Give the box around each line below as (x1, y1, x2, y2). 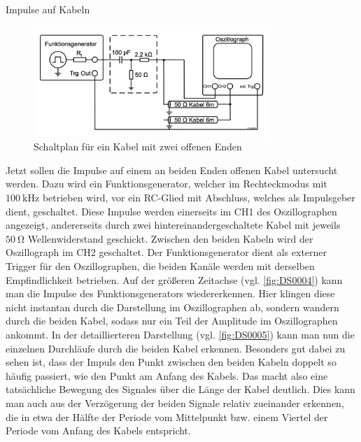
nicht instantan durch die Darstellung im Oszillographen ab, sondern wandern (6, 299, 339, 314)
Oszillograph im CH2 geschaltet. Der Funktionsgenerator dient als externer (6, 245, 327, 259)
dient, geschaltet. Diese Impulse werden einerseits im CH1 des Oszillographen (6, 204, 337, 218)
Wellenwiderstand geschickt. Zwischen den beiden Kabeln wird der (27, 231, 313, 245)
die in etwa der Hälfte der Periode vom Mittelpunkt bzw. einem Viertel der (6, 409, 328, 424)
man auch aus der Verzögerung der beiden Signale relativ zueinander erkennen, (6, 395, 344, 410)
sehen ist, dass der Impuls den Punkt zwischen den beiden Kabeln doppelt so (6, 355, 337, 369)
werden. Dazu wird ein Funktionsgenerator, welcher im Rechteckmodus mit (6, 176, 327, 191)
